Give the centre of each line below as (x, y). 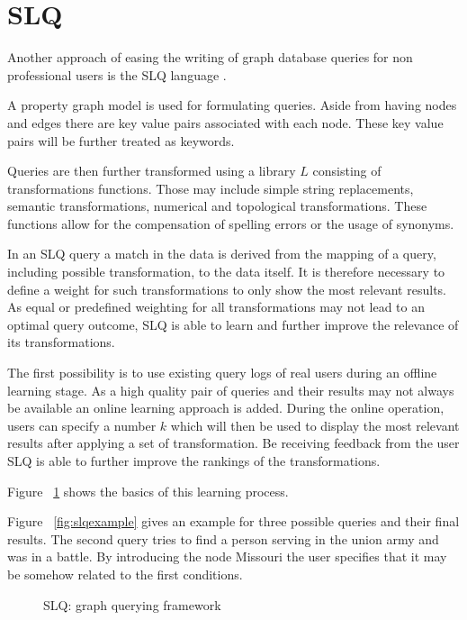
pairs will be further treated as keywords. (121, 140)
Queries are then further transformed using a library (152, 171)
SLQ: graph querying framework (132, 604)
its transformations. (61, 342)
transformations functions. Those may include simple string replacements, (211, 188)
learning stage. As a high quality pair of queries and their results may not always (231, 390)
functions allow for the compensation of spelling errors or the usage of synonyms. (231, 223)
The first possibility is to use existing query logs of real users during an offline (222, 373)
